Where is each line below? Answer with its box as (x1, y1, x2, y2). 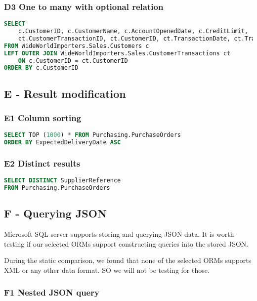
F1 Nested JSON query (4, 286, 99, 298)
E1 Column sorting (4, 112, 82, 124)
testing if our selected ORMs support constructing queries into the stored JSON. (4, 238, 249, 249)
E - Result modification (4, 86, 126, 101)
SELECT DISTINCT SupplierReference (4, 177, 121, 184)
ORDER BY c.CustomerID (4, 64, 79, 72)
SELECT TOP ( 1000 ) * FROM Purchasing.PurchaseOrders (4, 131, 181, 139)
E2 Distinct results (4, 157, 81, 170)
